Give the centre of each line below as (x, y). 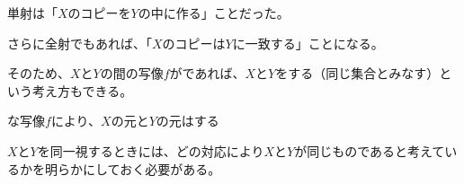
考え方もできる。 (82, 90)
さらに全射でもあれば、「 (80, 43)
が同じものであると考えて (370, 150)
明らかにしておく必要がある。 (133, 168)
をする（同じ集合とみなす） (357, 73)
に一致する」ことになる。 (308, 43)
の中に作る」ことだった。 (214, 13)
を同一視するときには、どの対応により (151, 150)
